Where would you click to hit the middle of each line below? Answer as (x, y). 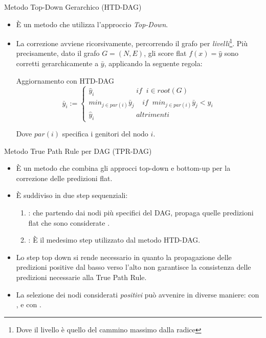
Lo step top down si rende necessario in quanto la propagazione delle (124, 257)
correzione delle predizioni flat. (64, 178)
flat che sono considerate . (69, 222)
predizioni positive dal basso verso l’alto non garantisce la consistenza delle (134, 267)
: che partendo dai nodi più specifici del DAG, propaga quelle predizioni (141, 212)
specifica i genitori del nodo (105, 134)
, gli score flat (165, 53)
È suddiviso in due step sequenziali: (72, 195)
